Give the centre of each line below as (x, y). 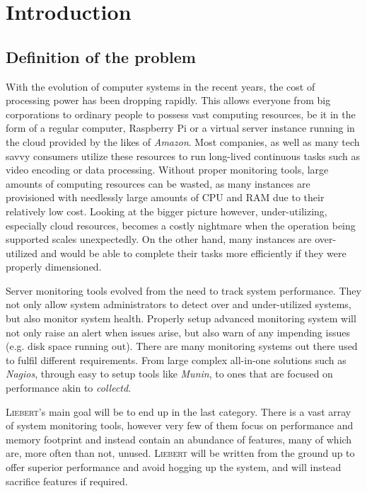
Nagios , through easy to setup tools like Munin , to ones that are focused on (169, 374)
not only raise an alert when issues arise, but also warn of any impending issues (178, 332)
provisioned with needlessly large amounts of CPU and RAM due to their (165, 197)
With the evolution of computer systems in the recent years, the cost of (161, 86)
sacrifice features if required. (67, 481)
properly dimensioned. (54, 267)
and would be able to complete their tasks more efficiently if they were (193, 253)
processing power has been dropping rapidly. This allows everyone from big (168, 100)
